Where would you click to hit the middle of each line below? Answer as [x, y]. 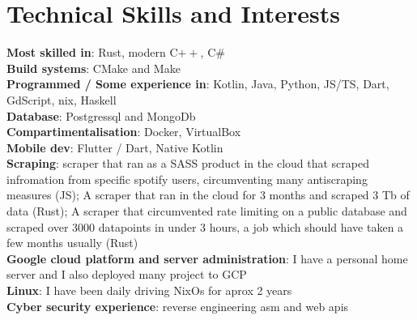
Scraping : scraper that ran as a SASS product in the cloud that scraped [188, 163]
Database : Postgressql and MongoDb [101, 115]
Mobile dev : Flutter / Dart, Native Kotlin [115, 147]
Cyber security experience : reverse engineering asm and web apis [178, 306]
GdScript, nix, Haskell [62, 99]
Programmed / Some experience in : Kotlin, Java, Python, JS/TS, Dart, [198, 84]
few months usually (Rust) [72, 243]
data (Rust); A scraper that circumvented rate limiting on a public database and [207, 211]
